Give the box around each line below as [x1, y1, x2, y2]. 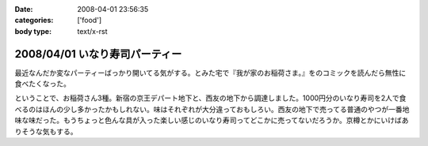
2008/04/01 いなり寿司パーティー [14, 47, 182, 61]
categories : [14, 16, 54, 25]
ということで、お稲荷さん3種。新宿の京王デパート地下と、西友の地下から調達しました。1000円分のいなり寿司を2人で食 [14, 93, 407, 103]
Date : [14, 5, 33, 13]
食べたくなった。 [14, 79, 71, 88]
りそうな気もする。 [14, 126, 78, 136]
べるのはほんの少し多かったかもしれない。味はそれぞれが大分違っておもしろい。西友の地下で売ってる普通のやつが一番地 [14, 104, 410, 114]
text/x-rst [77, 26, 108, 36]
